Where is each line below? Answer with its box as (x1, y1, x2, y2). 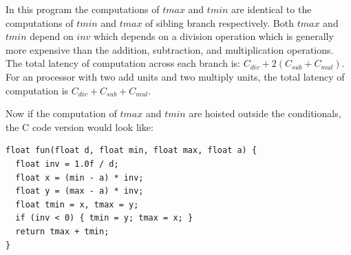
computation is (6, 83, 69, 97)
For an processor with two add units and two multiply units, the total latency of (6, 69, 345, 83)
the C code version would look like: (6, 119, 153, 134)
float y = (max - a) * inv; (15, 186, 144, 196)
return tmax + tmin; (15, 226, 109, 236)
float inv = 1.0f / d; (15, 159, 119, 169)
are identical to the (231, 2, 312, 16)
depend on (30, 29, 74, 43)
